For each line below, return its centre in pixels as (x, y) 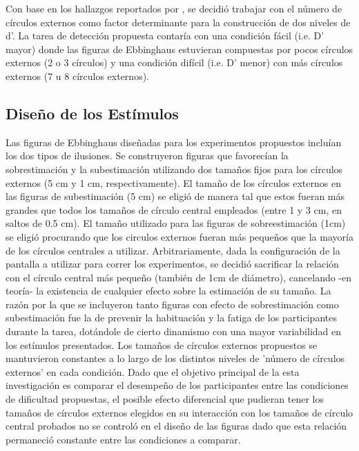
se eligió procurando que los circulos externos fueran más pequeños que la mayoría (179, 236)
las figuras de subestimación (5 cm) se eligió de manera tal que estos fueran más (175, 196)
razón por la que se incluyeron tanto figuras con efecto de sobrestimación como (172, 304)
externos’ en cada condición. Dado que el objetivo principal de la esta (153, 371)
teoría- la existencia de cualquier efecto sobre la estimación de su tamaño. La (168, 291)
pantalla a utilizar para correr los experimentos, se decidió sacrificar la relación (172, 264)
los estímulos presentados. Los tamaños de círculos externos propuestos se (162, 344)
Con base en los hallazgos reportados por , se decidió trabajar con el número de (174, 8)
